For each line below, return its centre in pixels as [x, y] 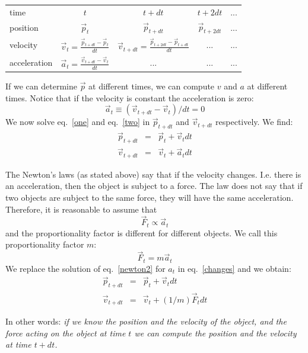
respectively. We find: [254, 122]
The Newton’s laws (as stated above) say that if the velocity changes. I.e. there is [153, 174]
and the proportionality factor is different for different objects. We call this [142, 232]
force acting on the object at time [66, 333]
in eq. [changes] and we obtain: [234, 268]
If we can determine [41, 86]
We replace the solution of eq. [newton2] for [85, 268]
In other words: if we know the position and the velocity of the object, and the [146, 321]
